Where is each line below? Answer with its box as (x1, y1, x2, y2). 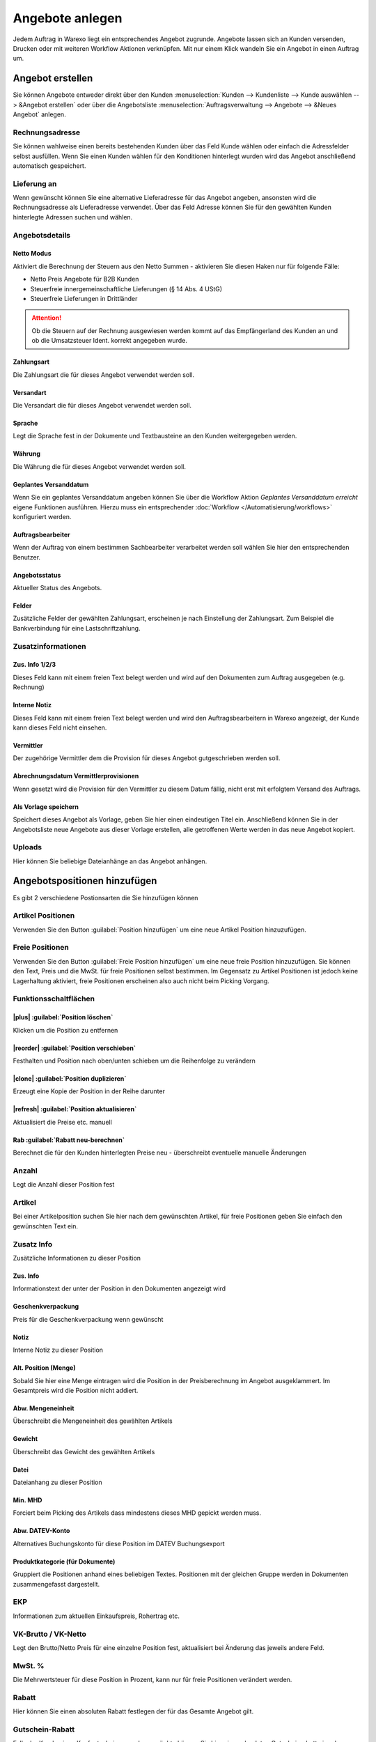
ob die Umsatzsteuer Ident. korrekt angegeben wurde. (31, 337, 187, 345)
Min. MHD (13, 1496, 42, 1504)
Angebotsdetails (13, 230, 71, 240)
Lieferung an (13, 178, 57, 188)
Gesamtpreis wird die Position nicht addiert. (13, 1386, 139, 1394)
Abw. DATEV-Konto (13, 1527, 70, 1535)
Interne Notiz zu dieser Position (13, 1346, 104, 1355)
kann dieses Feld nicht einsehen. (13, 723, 107, 732)
